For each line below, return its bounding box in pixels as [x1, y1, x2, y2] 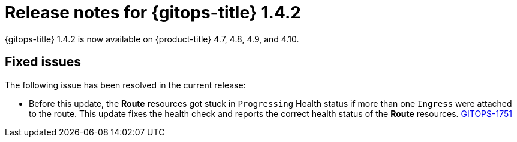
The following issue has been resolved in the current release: [5, 79, 246, 90]
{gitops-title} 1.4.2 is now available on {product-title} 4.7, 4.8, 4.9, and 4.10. [5, 33, 299, 44]
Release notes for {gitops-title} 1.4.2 [5, 2, 301, 23]
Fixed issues [5, 54, 82, 70]
